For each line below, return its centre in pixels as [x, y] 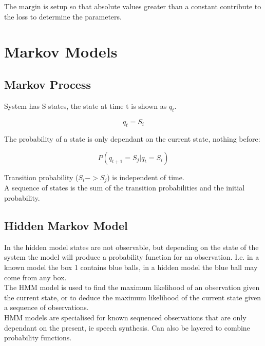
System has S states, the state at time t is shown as [86, 105]
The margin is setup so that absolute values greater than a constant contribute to [133, 6]
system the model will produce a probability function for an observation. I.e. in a [132, 257]
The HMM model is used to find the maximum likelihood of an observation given [132, 287]
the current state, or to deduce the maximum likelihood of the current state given [133, 297]
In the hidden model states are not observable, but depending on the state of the [131, 247]
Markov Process [48, 84]
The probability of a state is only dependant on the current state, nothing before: [132, 139]
